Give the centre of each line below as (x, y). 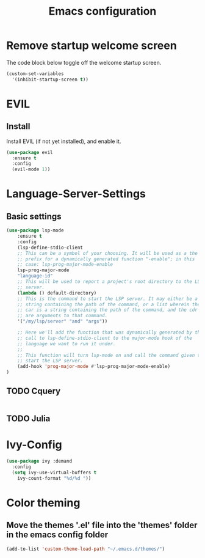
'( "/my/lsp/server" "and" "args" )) (63, 321)
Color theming (43, 503)
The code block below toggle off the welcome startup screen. (84, 62)
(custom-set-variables (35, 74)
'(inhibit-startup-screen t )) (50, 79)
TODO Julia (28, 419)
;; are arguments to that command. (63, 316)
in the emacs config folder (57, 535)
